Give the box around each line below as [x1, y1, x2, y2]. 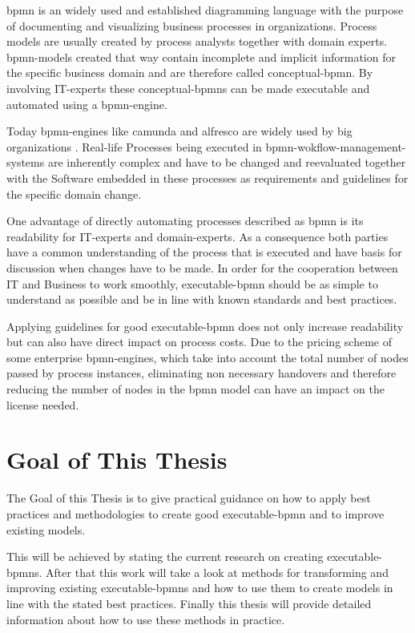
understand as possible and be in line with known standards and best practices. [6, 291, 397, 308]
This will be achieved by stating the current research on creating [6, 548, 324, 565]
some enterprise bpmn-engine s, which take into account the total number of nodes [6, 349, 409, 365]
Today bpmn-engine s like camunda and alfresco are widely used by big [6, 123, 353, 139]
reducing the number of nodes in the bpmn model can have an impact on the [6, 381, 385, 397]
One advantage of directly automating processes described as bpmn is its [6, 212, 364, 229]
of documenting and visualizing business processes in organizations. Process [6, 17, 377, 34]
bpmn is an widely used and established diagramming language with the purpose [6, 2, 404, 18]
